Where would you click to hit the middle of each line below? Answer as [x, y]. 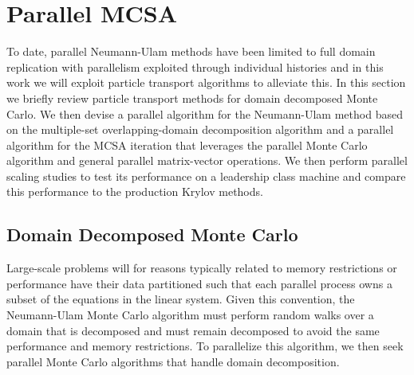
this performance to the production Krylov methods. [135, 191]
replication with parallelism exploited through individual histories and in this [195, 66]
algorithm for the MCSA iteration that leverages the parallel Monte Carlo [187, 145]
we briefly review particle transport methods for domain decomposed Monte [192, 98]
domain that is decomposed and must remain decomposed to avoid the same [193, 330]
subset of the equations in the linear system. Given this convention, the [181, 299]
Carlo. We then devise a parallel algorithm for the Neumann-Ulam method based [205, 113]
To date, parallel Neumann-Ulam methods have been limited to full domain [191, 51]
